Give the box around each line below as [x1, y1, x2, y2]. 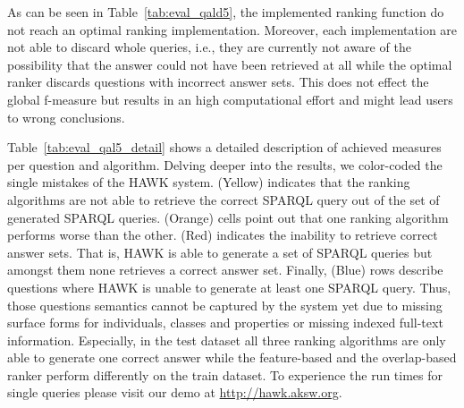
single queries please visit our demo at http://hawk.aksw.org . [7, 383, 342, 402]
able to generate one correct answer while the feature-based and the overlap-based [7, 348, 457, 367]
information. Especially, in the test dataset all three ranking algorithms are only [7, 330, 446, 349]
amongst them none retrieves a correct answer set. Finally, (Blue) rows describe [7, 260, 443, 279]
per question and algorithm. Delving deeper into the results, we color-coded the [7, 155, 443, 174]
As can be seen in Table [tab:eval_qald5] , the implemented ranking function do [7, 3, 444, 21]
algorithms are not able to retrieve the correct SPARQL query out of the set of [7, 190, 440, 208]
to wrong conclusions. [7, 107, 125, 126]
